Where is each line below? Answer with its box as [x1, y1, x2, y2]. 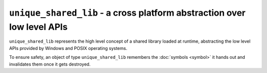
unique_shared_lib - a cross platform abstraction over [9, 7, 246, 18]
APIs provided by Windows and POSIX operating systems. [9, 45, 128, 51]
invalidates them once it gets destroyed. [9, 61, 91, 67]
